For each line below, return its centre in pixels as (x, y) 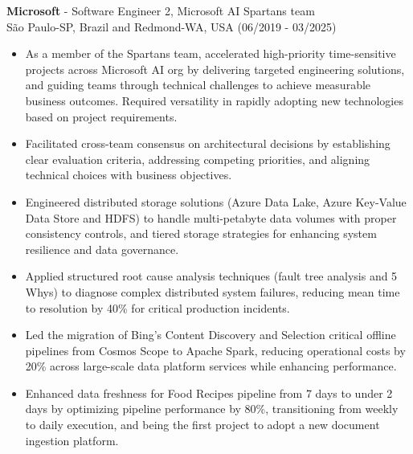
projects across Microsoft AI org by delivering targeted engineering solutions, (215, 69)
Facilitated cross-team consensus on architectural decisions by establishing (208, 143)
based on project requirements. (101, 116)
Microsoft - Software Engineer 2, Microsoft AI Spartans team (161, 10)
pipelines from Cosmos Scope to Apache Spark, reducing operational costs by (215, 350)
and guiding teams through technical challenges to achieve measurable (198, 85)
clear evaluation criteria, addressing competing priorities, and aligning (198, 159)
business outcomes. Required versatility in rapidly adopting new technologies (214, 100)
